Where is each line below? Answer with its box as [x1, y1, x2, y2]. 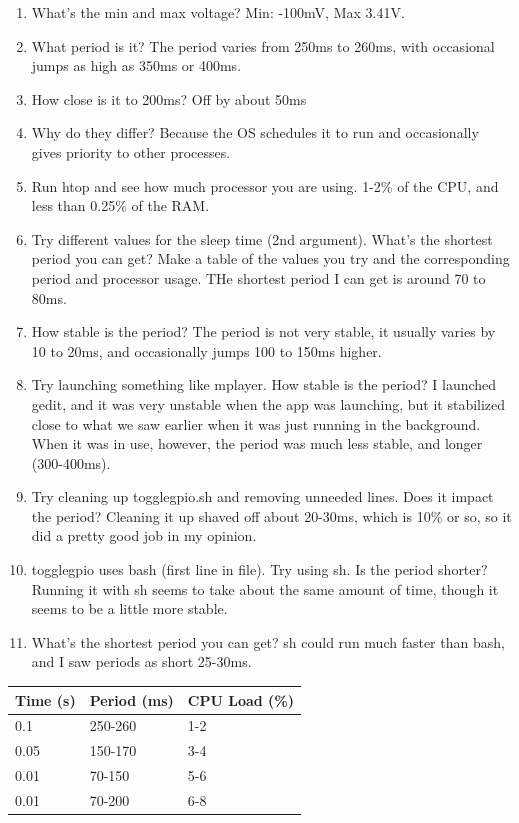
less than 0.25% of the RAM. [31, 195, 210, 216]
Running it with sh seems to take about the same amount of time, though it [31, 578, 499, 599]
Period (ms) [89, 689, 174, 710]
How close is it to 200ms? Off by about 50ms [31, 88, 307, 109]
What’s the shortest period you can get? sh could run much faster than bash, [31, 631, 505, 652]
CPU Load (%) [187, 689, 295, 710]
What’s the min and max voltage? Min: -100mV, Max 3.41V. [31, 2, 405, 22]
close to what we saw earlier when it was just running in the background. [31, 413, 481, 434]
